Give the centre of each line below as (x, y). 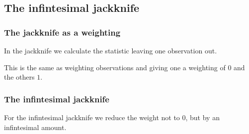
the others (19, 77)
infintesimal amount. (35, 127)
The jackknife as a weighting (62, 32)
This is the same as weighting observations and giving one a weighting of (115, 67)
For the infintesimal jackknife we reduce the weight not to (92, 117)
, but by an (203, 117)
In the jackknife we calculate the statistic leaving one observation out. (111, 50)
